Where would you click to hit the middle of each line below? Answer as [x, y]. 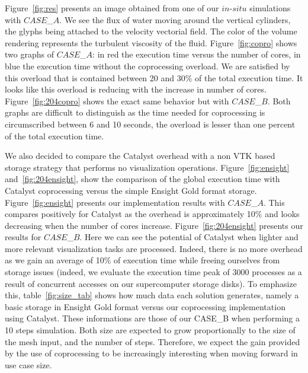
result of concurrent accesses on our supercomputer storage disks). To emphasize [151, 283]
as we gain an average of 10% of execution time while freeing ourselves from [142, 260]
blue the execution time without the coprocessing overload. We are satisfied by [147, 66]
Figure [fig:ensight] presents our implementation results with [115, 202]
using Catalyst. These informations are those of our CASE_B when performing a [152, 318]
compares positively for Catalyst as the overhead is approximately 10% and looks [152, 214]
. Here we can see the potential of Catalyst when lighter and [189, 237]
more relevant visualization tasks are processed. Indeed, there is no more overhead [154, 248]
